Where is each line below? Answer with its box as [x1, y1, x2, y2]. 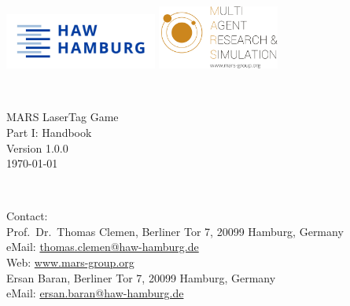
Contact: [6, 208, 48, 224]
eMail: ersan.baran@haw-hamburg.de [6, 285, 184, 301]
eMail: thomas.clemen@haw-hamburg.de [6, 238, 199, 255]
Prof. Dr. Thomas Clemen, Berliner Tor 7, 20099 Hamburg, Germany [6, 223, 344, 239]
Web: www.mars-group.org [6, 254, 134, 271]
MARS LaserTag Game [6, 109, 119, 125]
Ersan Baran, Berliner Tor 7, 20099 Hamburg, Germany [6, 269, 276, 286]
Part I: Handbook [6, 124, 92, 140]
